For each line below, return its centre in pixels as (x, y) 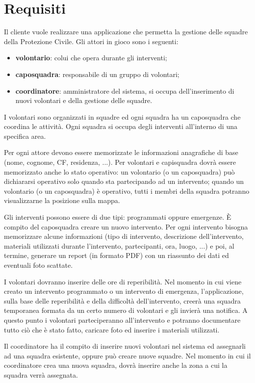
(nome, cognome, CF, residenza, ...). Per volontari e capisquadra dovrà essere (120, 162)
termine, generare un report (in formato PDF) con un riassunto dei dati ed (116, 255)
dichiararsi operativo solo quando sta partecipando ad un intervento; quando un (124, 181)
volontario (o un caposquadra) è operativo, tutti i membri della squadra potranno (127, 191)
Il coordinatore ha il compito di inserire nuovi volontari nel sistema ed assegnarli (125, 346)
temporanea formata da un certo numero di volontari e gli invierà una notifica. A (126, 310)
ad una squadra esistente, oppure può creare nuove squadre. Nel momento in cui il (127, 355)
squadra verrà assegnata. (41, 374)
